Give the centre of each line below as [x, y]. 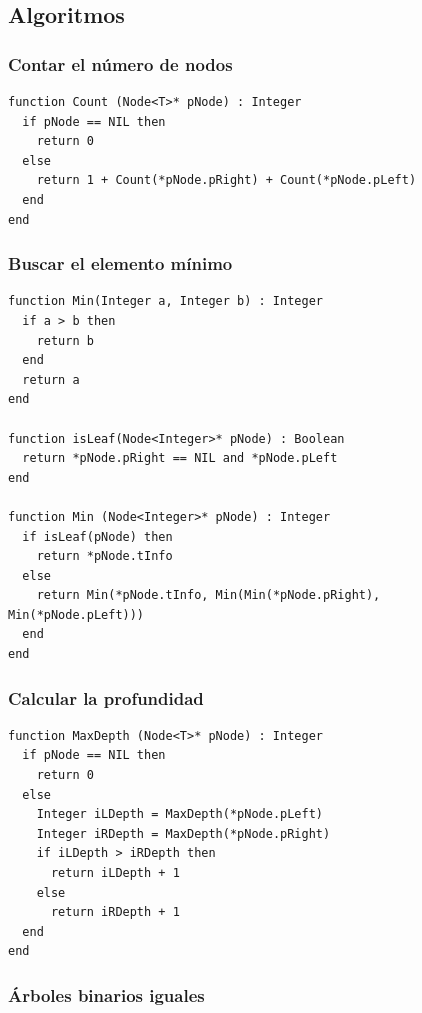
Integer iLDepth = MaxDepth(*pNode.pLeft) [179, 814]
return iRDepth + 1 [115, 912]
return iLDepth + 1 [115, 873]
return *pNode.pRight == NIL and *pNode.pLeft [180, 458]
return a [51, 379]
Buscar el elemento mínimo [120, 263]
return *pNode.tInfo [104, 556]
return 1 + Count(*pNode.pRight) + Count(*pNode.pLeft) [226, 180]
